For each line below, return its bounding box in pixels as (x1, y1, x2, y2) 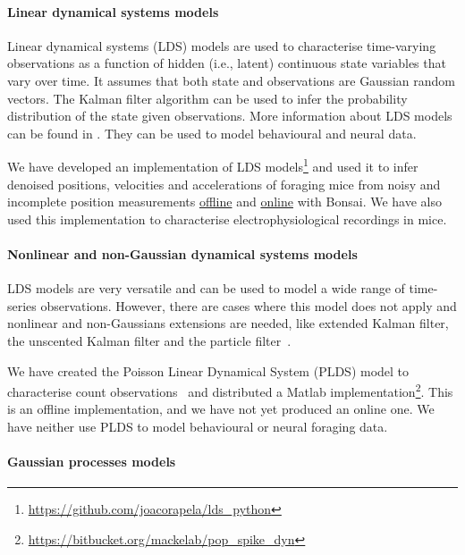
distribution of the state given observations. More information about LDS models (7, 106, 452, 125)
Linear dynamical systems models (7, 2, 219, 21)
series (7, 296, 37, 315)
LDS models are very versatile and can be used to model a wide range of (7, 279, 405, 298)
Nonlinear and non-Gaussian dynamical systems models (7, 244, 358, 263)
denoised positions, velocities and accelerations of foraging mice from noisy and (7, 174, 441, 193)
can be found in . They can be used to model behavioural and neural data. (7, 123, 417, 142)
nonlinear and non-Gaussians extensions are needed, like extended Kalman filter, (7, 314, 449, 332)
